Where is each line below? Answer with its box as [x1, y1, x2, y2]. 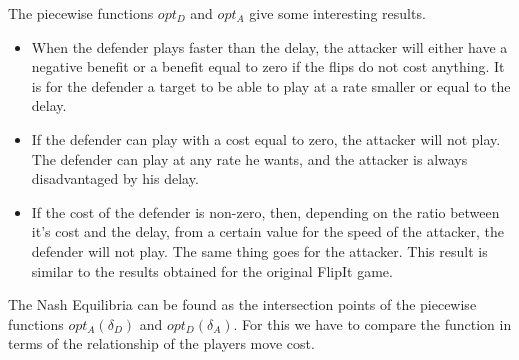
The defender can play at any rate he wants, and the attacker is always [31, 148, 468, 169]
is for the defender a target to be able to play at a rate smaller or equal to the [31, 75, 511, 96]
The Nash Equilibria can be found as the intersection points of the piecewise [8, 294, 477, 315]
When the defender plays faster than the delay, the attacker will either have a [31, 36, 508, 57]
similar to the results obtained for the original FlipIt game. [31, 260, 393, 281]
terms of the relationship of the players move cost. [8, 333, 315, 354]
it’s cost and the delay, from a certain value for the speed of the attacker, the [31, 221, 504, 242]
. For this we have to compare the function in [233, 313, 512, 334]
